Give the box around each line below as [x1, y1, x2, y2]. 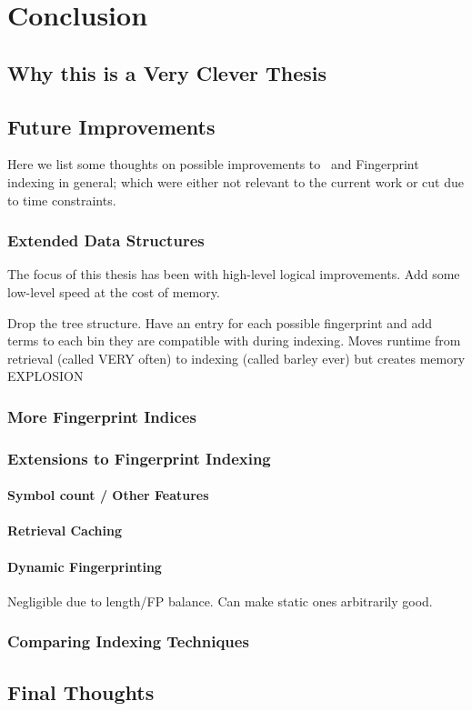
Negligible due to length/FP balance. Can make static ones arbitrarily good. [7, 591, 433, 610]
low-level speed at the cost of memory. [7, 282, 220, 301]
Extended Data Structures [7, 229, 205, 252]
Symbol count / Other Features [7, 486, 209, 505]
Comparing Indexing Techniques [7, 630, 249, 653]
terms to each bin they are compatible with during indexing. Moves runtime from [7, 331, 461, 350]
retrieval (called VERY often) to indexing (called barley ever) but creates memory [7, 348, 466, 367]
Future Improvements [7, 112, 216, 140]
